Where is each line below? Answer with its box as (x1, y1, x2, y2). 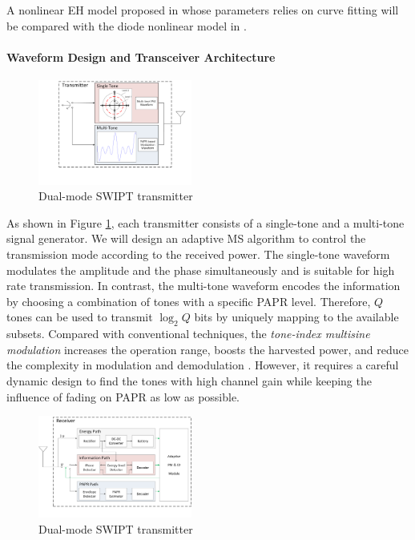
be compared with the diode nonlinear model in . (6, 17, 247, 34)
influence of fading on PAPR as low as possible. (6, 388, 240, 405)
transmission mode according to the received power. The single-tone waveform (6, 245, 390, 262)
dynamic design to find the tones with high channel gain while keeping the (6, 372, 372, 389)
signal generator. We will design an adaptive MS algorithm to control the (6, 230, 366, 247)
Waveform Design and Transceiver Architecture (6, 48, 276, 65)
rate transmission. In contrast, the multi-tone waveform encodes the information (6, 277, 401, 294)
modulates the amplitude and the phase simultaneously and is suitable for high (6, 261, 395, 278)
